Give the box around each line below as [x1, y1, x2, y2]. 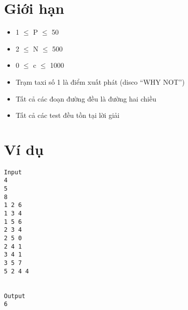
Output [4, 292, 25, 300]
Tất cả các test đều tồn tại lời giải [15, 110, 120, 120]
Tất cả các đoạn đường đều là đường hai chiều [15, 93, 156, 103]
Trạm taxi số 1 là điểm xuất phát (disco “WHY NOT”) [15, 76, 185, 87]
